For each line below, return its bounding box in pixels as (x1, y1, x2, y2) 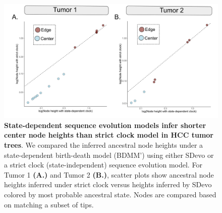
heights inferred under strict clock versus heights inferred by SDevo (4, 179, 212, 190)
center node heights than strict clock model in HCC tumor (4, 130, 213, 140)
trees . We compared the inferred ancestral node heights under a (4, 140, 203, 150)
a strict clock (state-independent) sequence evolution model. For (4, 159, 202, 170)
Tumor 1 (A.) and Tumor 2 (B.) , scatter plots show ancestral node (4, 169, 214, 180)
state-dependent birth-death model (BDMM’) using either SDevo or (4, 149, 214, 160)
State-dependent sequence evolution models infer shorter (4, 119, 206, 130)
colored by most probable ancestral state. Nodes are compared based (4, 189, 216, 199)
